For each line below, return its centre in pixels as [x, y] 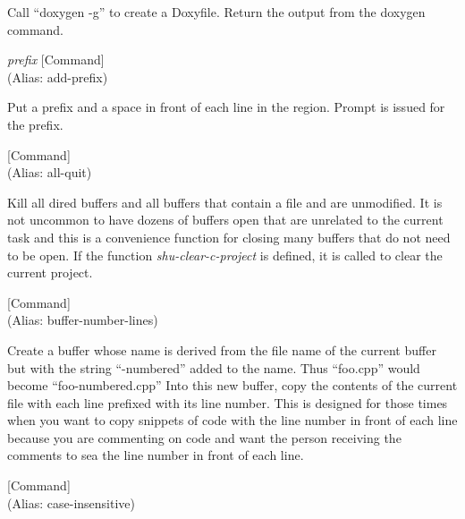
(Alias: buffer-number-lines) [83, 320]
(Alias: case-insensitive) [72, 502]
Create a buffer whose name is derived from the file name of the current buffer [222, 349]
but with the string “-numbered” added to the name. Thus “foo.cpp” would [214, 367]
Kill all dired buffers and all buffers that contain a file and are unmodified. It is [225, 202]
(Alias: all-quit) [50, 172]
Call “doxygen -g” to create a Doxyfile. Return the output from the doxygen [216, 12]
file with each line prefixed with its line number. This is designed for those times [228, 402]
